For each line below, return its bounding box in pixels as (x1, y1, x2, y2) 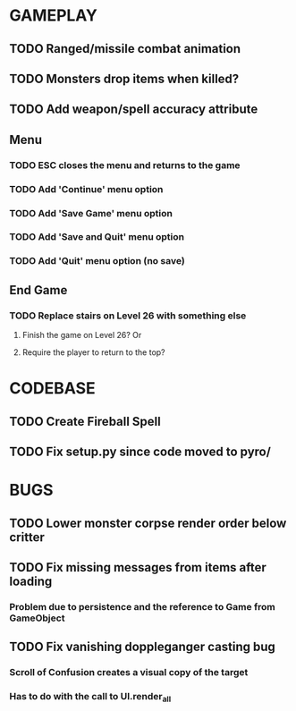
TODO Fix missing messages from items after (9, 560, 266, 575)
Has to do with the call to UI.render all (9, 690, 172, 705)
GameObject (9, 612, 65, 624)
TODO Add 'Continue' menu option (9, 182, 164, 195)
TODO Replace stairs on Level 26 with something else (9, 309, 247, 322)
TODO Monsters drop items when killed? (9, 71, 240, 86)
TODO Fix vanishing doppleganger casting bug (9, 639, 275, 655)
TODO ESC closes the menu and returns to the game (9, 158, 241, 171)
